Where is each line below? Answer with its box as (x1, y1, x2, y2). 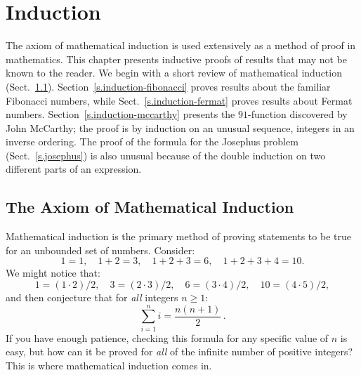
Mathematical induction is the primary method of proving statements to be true (6, 229, 351, 244)
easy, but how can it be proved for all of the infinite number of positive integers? (6, 344, 353, 359)
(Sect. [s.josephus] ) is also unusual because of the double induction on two (6, 147, 326, 162)
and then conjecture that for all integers (6, 290, 178, 305)
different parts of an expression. (6, 162, 142, 176)
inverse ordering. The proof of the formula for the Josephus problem (6, 134, 298, 149)
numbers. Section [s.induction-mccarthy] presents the (6, 107, 235, 121)
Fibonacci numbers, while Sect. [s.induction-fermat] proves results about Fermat (6, 93, 353, 107)
